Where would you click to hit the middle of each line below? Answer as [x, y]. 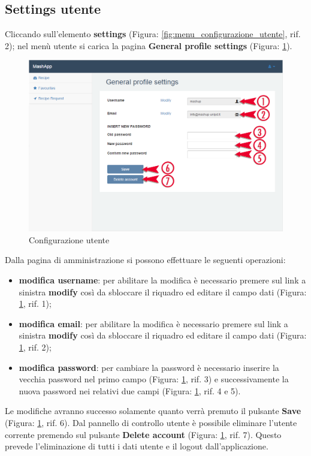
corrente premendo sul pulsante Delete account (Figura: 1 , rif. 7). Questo [143, 434]
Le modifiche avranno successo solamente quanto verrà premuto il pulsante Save [153, 411]
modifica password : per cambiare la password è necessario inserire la [149, 367]
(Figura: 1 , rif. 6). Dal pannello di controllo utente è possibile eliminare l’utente [151, 422]
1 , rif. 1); [35, 304]
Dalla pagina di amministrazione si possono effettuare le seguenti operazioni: [145, 260]
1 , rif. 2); [35, 347]
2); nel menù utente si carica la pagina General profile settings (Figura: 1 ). [149, 45]
